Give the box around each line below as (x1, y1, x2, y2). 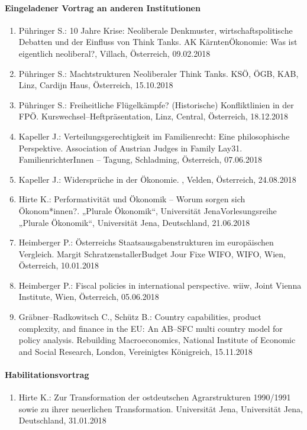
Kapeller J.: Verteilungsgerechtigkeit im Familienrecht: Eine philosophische (18, 130, 290, 142)
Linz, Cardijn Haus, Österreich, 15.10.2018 (18, 79, 173, 91)
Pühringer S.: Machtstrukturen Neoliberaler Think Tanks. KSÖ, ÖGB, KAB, (18, 67, 299, 79)
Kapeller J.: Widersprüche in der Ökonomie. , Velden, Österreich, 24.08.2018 (18, 173, 296, 185)
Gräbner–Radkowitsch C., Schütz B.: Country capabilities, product (18, 311, 261, 323)
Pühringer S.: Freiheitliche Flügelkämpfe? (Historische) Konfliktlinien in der (18, 98, 294, 111)
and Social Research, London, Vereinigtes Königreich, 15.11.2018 (18, 345, 253, 357)
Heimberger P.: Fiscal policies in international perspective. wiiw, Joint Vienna (18, 279, 302, 291)
